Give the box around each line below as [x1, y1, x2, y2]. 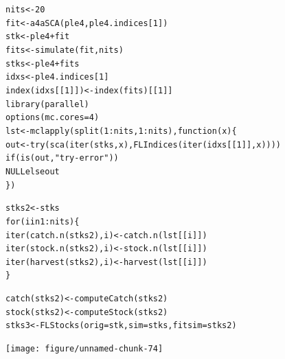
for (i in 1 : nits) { [5, 216, 80, 227]
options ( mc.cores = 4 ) [5, 113, 100, 123]
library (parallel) [5, 99, 89, 109]
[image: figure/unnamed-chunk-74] [5, 344, 163, 354]
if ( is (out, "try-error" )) [5, 153, 119, 163]
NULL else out [5, 166, 60, 176]
